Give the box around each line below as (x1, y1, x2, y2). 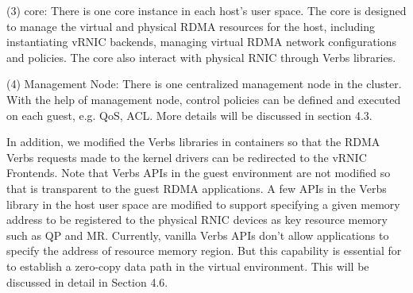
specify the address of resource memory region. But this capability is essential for (6, 242, 402, 259)
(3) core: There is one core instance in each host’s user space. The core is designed (6, 2, 407, 18)
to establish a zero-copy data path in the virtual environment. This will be (6, 257, 369, 274)
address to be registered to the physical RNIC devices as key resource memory (6, 211, 388, 228)
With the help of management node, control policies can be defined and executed (6, 91, 401, 107)
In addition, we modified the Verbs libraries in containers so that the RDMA (6, 133, 380, 150)
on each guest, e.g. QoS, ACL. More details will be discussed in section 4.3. (6, 106, 372, 123)
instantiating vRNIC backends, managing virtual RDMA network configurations (6, 33, 396, 50)
